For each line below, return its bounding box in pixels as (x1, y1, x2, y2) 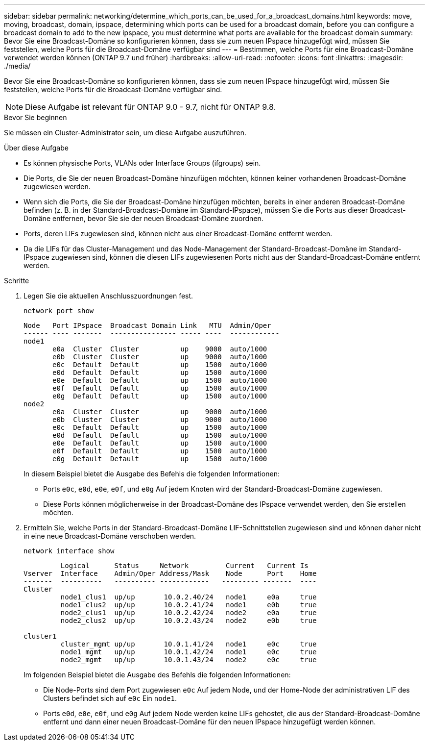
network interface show (24, 547, 115, 555)
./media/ (4, 62, 31, 70)
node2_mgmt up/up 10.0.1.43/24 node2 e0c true (60, 656, 317, 664)
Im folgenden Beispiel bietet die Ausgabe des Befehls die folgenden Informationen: (24, 670, 291, 679)
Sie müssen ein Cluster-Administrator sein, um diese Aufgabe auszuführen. (4, 128, 247, 137)
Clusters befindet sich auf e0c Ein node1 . (43, 694, 177, 702)
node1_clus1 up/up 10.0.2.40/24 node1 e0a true (60, 593, 317, 601)
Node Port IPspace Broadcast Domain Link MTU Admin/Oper (24, 322, 271, 329)
